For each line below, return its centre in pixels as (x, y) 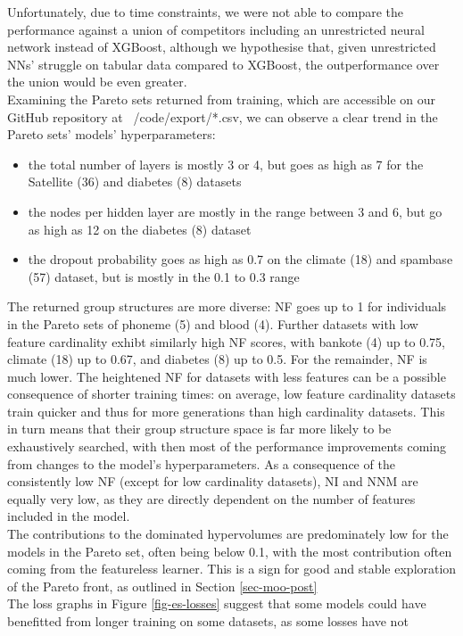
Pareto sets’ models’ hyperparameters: (112, 134)
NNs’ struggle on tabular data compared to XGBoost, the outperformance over (223, 64)
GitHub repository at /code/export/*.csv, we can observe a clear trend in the (223, 116)
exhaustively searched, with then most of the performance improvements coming (227, 446)
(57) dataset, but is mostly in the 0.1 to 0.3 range (164, 276)
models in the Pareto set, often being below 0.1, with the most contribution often (230, 551)
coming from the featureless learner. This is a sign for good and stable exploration (232, 569)
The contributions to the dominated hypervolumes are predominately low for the (228, 534)
